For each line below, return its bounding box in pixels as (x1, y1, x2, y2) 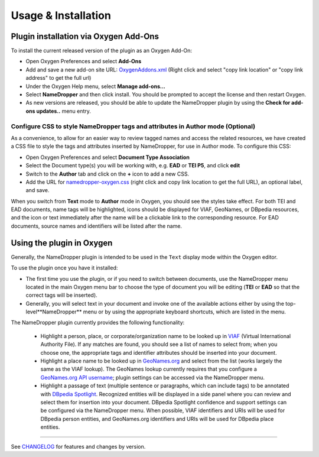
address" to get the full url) (25, 74, 92, 82)
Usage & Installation (11, 9, 112, 22)
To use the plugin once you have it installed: (11, 264, 118, 271)
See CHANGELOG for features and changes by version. (11, 443, 146, 450)
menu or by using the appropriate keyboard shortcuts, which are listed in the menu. (83, 308, 286, 316)
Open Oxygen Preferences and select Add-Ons (25, 58, 142, 65)
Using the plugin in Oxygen (11, 238, 113, 248)
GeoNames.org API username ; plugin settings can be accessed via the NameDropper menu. (40, 374, 265, 381)
